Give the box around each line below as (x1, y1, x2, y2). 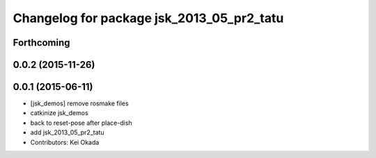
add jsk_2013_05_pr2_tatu (30, 128, 104, 137)
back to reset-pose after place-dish (30, 119, 132, 127)
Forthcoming (13, 37, 70, 49)
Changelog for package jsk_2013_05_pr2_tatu (13, 10, 284, 26)
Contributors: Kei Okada (30, 138, 100, 146)
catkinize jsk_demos (30, 109, 88, 117)
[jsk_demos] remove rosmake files (30, 99, 129, 107)
